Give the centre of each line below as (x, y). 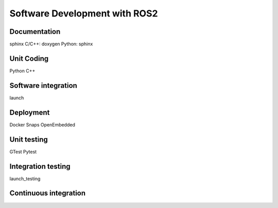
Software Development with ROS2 (84, 13)
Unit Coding (29, 58)
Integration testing (40, 166)
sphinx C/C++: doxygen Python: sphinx (51, 44)
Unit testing (29, 139)
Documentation (35, 32)
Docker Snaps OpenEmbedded (42, 125)
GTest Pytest (23, 152)
